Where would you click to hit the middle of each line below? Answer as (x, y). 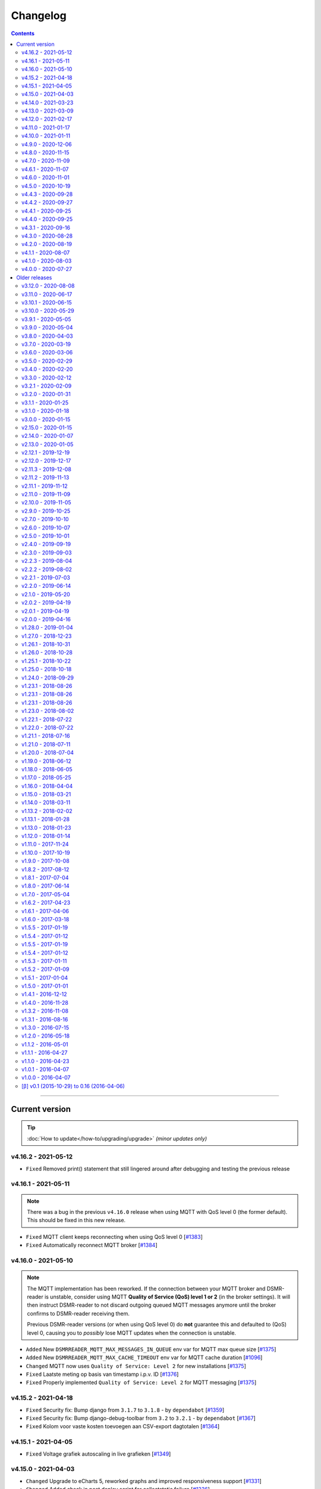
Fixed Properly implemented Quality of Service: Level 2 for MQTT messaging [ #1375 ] (141, 1382)
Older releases (34, 278)
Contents (23, 33)
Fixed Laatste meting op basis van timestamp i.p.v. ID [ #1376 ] (102, 1374)
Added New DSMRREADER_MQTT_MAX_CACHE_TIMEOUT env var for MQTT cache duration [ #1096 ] (144, 1357)
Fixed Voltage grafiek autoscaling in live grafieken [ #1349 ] (98, 1454)
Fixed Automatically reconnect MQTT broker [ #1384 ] (92, 1245)
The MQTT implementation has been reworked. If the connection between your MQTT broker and (146, 1288)
